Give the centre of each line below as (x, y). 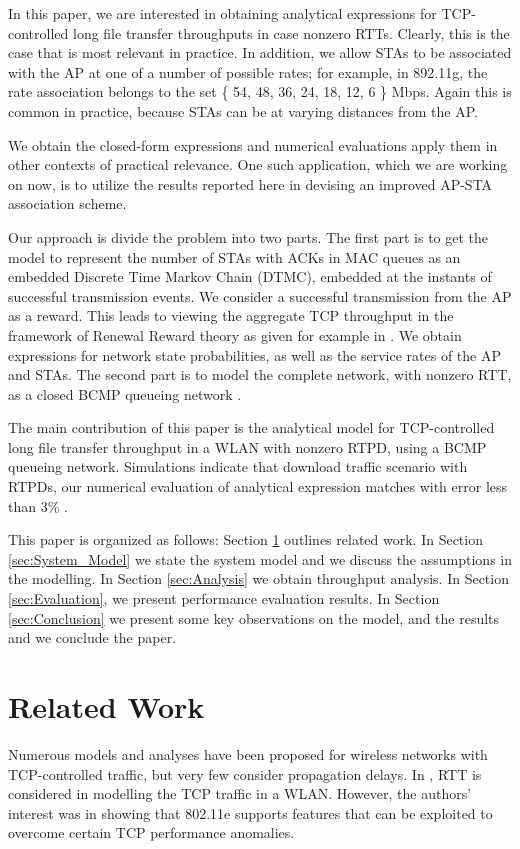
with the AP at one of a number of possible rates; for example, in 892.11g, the (248, 71)
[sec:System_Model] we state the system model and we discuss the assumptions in (260, 558)
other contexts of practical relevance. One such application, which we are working (258, 164)
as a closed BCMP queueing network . (125, 393)
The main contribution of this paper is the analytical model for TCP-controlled (251, 427)
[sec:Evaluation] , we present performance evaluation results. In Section (224, 598)
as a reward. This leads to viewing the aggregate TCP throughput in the (231, 315)
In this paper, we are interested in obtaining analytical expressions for (222, 13)
